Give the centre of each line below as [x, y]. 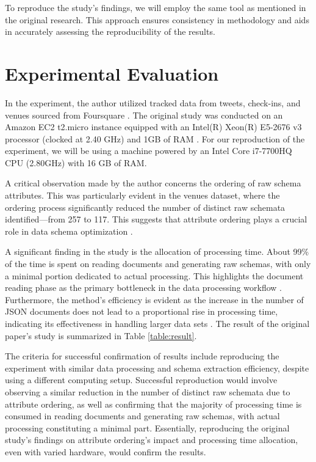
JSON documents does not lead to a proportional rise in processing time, [142, 311]
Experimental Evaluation [112, 73]
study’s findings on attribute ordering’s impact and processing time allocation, [152, 440]
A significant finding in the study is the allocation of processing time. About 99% [157, 251]
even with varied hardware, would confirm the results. [106, 451]
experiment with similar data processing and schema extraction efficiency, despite [157, 368]
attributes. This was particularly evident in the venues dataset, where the [142, 195]
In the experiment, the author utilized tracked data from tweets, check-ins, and [153, 102]
